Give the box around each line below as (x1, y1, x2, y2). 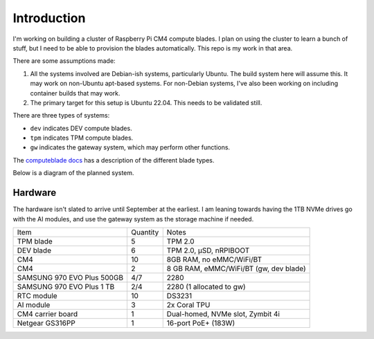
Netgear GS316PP (17, 318, 75, 328)
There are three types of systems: (12, 111, 110, 120)
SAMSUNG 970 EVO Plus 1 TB (17, 282, 115, 291)
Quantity (131, 227, 159, 237)
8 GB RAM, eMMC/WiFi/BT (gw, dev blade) (166, 264, 306, 273)
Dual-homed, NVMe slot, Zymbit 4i (166, 309, 280, 318)
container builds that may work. (30, 89, 121, 97)
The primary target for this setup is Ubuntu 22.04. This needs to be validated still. (30, 98, 262, 107)
